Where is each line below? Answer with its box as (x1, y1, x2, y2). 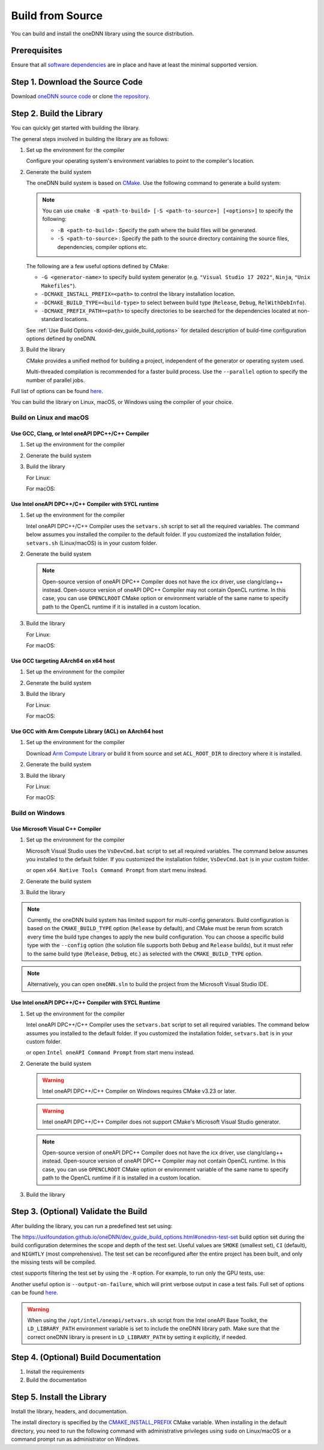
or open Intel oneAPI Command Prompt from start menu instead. (26, 1049, 195, 1056)
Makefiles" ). (41, 282, 77, 289)
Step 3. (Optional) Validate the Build (11, 1206, 148, 1217)
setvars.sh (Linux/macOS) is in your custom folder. (26, 539, 157, 546)
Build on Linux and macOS (11, 414, 89, 422)
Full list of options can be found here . (11, 388, 103, 395)
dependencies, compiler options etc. (57, 243, 148, 250)
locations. (64, 316, 89, 323)
